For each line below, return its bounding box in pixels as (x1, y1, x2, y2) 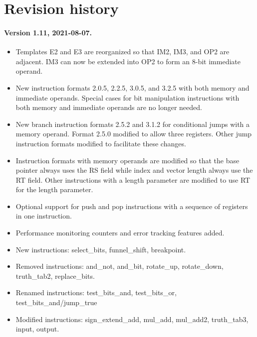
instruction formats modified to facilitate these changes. (15, 138, 186, 148)
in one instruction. (15, 211, 72, 221)
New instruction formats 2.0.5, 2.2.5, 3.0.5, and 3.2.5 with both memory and (15, 82, 250, 93)
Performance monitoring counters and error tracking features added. (15, 227, 225, 238)
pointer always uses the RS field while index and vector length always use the (15, 165, 253, 175)
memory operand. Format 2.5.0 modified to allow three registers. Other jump (15, 128, 252, 139)
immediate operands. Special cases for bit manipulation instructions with (15, 92, 240, 103)
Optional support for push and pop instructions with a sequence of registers (15, 201, 248, 211)
